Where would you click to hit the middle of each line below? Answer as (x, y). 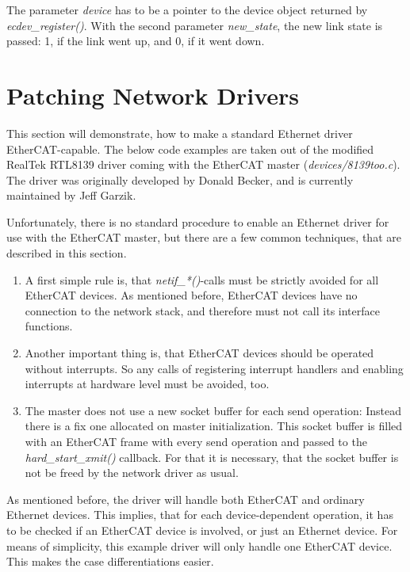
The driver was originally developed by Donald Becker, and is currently (180, 179)
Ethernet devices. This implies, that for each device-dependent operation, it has (200, 515)
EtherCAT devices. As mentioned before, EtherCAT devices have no (191, 295)
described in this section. (67, 253)
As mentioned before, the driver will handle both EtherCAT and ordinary (186, 499)
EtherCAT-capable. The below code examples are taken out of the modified (190, 149)
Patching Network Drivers (153, 95)
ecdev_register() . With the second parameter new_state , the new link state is (195, 25)
